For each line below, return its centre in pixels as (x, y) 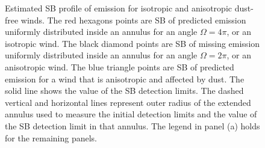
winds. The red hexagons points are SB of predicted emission (133, 20)
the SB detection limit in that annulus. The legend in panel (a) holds (132, 125)
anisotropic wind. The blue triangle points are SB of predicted (120, 66)
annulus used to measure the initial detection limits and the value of (131, 114)
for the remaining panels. (51, 137)
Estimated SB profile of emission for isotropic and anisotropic (119, 8)
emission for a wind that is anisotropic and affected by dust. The (125, 79)
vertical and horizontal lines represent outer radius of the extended (128, 102)
